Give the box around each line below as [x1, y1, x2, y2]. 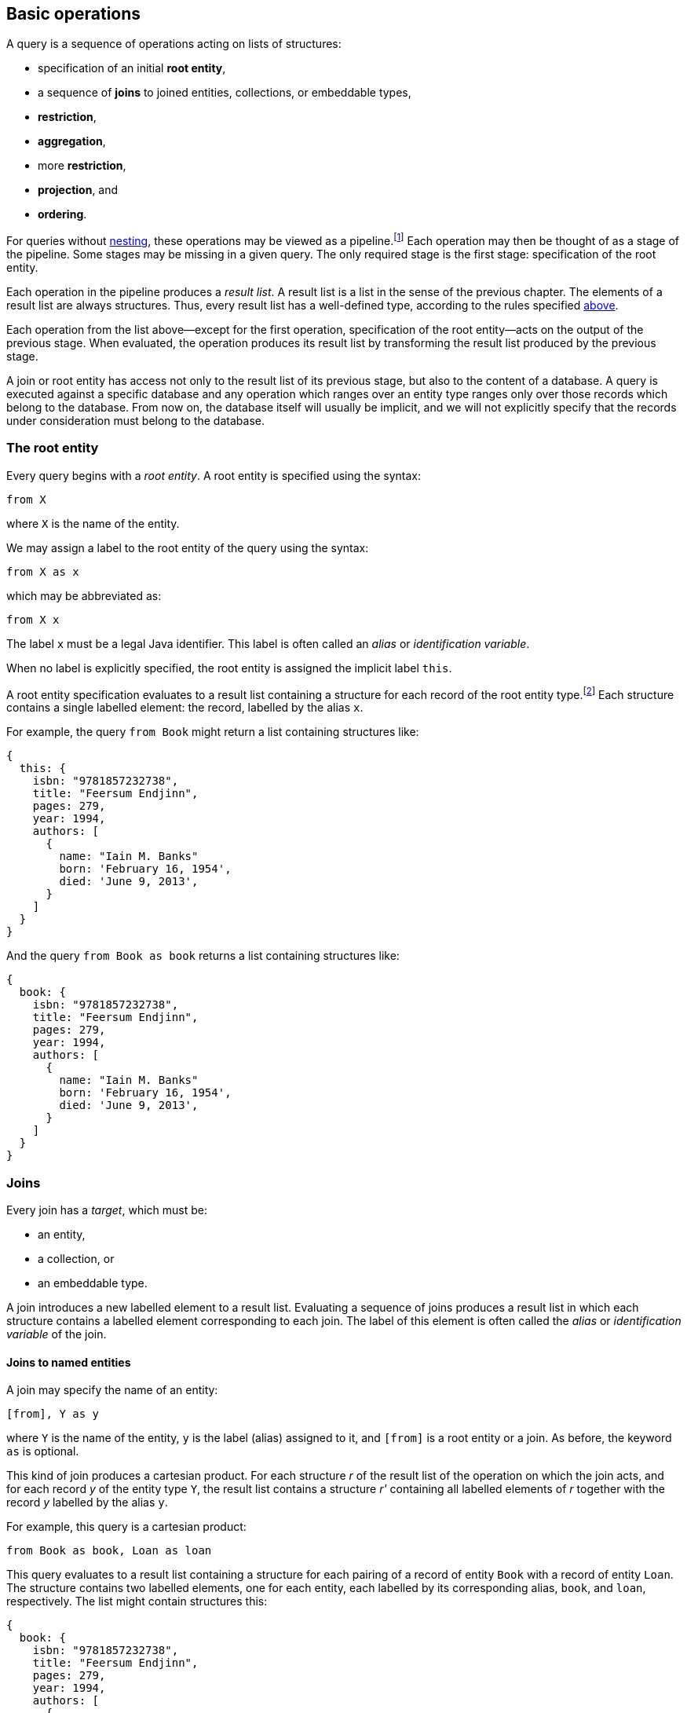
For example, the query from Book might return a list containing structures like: [6, 725, 419, 739]
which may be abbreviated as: [6, 588, 162, 602]
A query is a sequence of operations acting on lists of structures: [6, 37, 342, 51]
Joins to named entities [6, 1355, 131, 1369]
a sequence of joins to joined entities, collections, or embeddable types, [38, 86, 411, 100]
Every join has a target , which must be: [6, 1203, 207, 1217]
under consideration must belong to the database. [6, 414, 265, 428]
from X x [6, 613, 60, 626]
